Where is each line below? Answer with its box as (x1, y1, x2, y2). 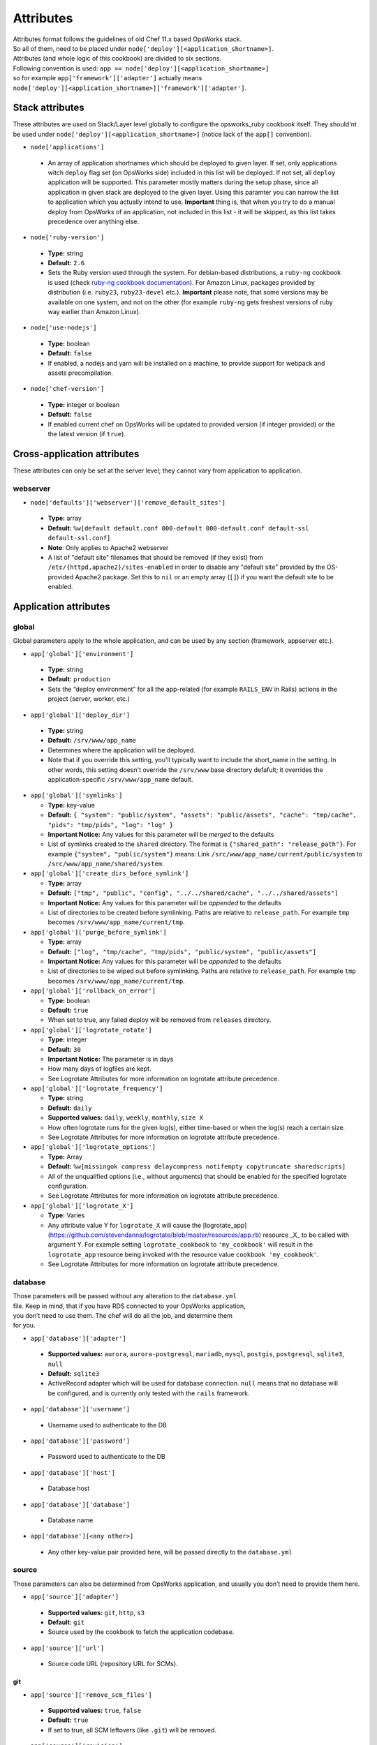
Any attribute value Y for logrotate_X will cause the (47, 1221, 202, 1229)
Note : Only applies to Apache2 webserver (47, 543, 169, 551)
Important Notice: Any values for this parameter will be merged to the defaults (47, 830, 274, 838)
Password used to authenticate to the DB (47, 1453, 165, 1461)
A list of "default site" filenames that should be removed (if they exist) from (47, 553, 263, 561)
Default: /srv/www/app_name (47, 736, 136, 745)
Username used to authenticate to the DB (47, 1420, 168, 1429)
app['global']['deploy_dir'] (30, 711, 131, 719)
